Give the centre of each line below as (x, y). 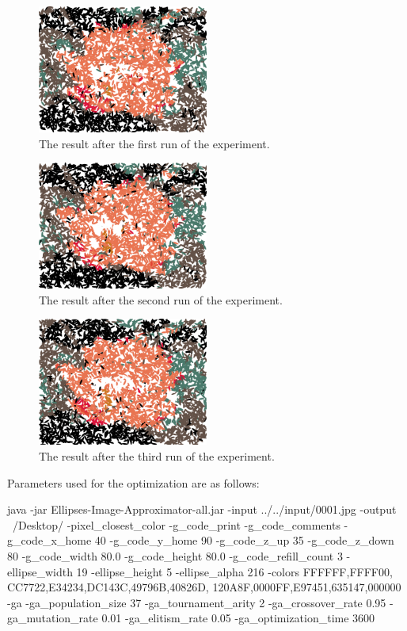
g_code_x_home (49, 540)
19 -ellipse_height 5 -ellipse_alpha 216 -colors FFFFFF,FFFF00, (234, 571)
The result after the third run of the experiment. (157, 455)
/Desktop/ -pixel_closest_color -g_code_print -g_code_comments (176, 524)
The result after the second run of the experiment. (161, 299)
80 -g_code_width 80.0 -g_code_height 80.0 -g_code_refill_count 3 (175, 555)
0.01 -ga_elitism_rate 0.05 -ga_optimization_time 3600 (238, 618)
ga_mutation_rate (53, 618)
